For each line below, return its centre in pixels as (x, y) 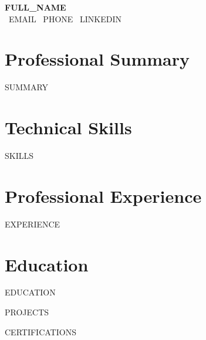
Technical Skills (68, 127)
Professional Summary (97, 59)
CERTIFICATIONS (40, 331)
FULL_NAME (36, 7)
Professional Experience (103, 195)
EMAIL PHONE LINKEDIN (65, 18)
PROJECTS (27, 312)
